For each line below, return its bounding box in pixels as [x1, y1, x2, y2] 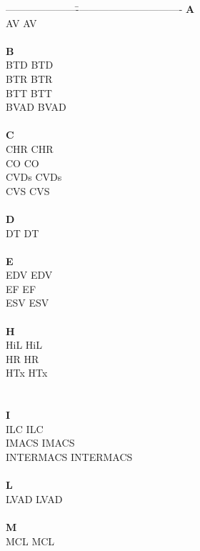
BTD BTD [6, 57, 54, 72]
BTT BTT [6, 85, 52, 100]
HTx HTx [6, 365, 48, 380]
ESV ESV [6, 295, 49, 310]
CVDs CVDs [6, 169, 62, 184]
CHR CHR [6, 141, 54, 156]
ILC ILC [6, 421, 44, 436]
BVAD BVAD [6, 99, 66, 114]
